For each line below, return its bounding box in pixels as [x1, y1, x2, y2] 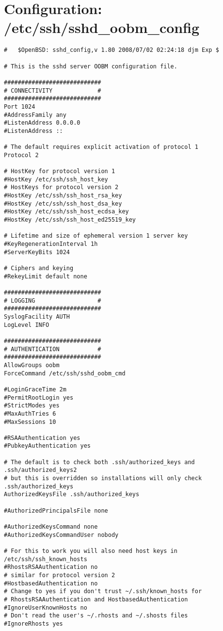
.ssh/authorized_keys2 [4, 467, 77, 474]
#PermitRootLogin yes [4, 394, 74, 401]
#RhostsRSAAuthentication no [4, 564, 98, 571]
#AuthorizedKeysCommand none [4, 523, 98, 531]
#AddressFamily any [4, 111, 66, 118]
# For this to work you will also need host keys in [4, 548, 177, 554]
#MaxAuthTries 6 [4, 410, 56, 417]
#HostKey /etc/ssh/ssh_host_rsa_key [4, 192, 122, 199]
